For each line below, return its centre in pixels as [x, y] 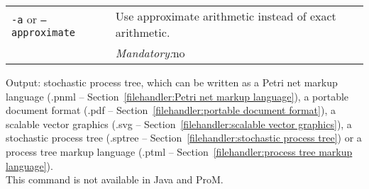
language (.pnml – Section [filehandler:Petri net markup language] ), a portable [177, 96]
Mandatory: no [150, 53]
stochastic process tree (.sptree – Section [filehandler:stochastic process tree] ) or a [184, 138]
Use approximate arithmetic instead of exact [226, 16]
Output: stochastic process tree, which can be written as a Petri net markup [172, 82]
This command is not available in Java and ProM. [115, 179]
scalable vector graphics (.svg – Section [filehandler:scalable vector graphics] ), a [179, 124]
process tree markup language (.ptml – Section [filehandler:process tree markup [179, 151]
